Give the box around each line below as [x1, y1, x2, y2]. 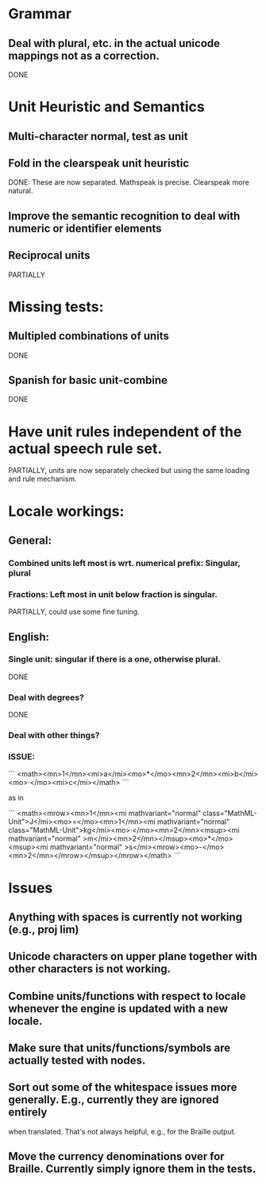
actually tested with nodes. [8, 1054, 146, 1068]
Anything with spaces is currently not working [8, 910, 243, 923]
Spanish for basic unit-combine [8, 373, 168, 387]
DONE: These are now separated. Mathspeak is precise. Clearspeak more [8, 178, 250, 187]
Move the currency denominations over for [8, 1150, 225, 1163]
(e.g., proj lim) [8, 923, 79, 936]
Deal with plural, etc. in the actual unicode [8, 37, 221, 50]
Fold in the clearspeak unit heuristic [8, 156, 190, 170]
